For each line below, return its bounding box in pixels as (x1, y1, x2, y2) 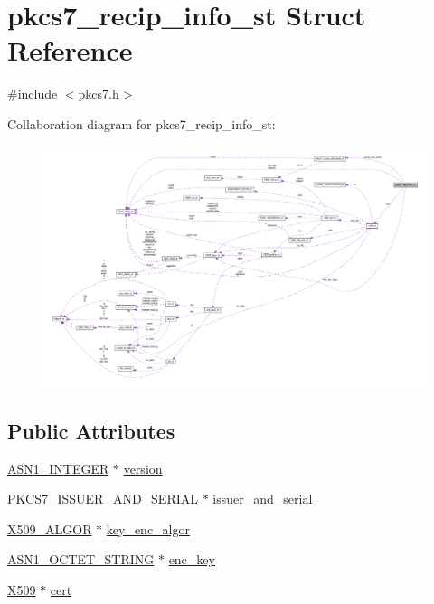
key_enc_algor (106, 519, 190, 538)
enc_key (168, 550, 215, 569)
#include (7, 84, 58, 103)
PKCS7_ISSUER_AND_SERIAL (7, 489, 199, 508)
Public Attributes (7, 416, 175, 444)
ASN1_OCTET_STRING (7, 550, 155, 569)
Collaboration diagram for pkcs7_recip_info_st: (7, 114, 276, 133)
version (123, 458, 163, 477)
